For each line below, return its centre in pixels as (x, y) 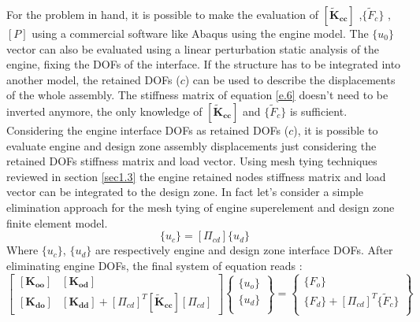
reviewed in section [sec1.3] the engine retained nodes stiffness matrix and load (196, 176)
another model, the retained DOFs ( (93, 79)
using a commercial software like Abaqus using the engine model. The (200, 33)
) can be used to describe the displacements (290, 79)
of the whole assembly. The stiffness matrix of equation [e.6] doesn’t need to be (197, 95)
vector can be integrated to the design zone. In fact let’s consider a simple (185, 192)
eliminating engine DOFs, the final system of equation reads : (154, 265)
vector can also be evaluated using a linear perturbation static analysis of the (193, 48)
